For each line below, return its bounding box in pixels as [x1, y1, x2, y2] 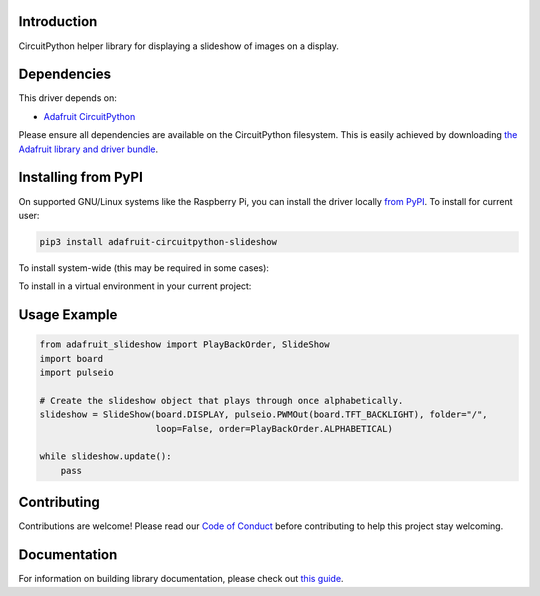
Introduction [18, 13, 98, 30]
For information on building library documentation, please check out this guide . [18, 573, 344, 585]
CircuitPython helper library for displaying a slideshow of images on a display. [18, 40, 340, 52]
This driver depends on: [18, 92, 117, 104]
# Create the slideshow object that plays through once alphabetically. [39, 395, 404, 406]
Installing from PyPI [18, 169, 144, 186]
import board [39, 353, 104, 364]
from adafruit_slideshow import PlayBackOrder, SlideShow [39, 339, 330, 350]
